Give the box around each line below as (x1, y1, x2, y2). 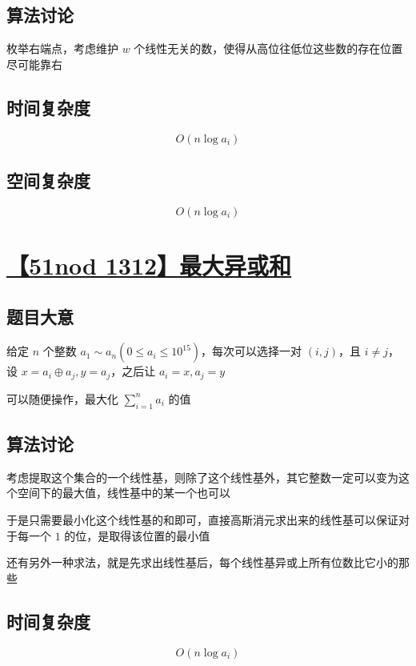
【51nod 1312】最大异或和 (6, 248, 292, 281)
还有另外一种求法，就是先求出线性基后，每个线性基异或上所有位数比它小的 (6, 554, 398, 571)
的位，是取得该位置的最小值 (64, 527, 210, 544)
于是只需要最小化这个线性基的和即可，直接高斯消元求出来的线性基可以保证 (6, 512, 398, 528)
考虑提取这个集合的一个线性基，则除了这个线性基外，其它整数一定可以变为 (6, 468, 398, 485)
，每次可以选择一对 (201, 343, 302, 359)
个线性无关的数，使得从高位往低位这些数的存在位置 (134, 40, 403, 57)
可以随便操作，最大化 (6, 390, 118, 407)
